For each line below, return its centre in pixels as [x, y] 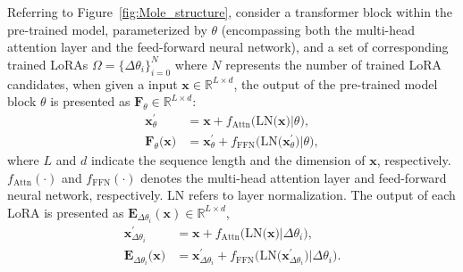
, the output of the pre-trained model [336, 83]
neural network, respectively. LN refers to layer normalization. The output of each [231, 195]
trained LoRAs [48, 64]
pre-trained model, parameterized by [107, 29]
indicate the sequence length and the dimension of [228, 159]
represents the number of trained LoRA [334, 64]
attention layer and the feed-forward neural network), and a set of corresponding [228, 47]
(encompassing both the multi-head [318, 29]
